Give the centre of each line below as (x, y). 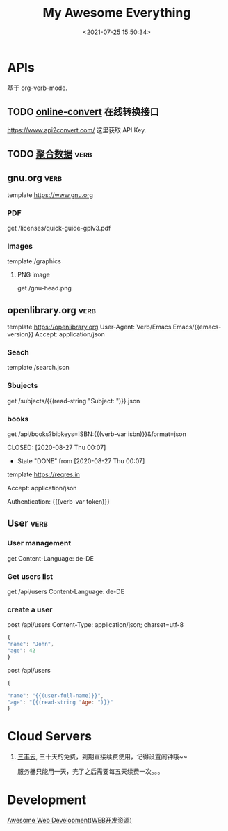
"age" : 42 (22, 651)
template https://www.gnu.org (50, 195)
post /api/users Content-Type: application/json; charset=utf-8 (96, 625)
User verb (28, 523)
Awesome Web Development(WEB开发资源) (70, 821)
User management (39, 543)
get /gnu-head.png (44, 288)
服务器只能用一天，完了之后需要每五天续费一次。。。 (90, 772)
